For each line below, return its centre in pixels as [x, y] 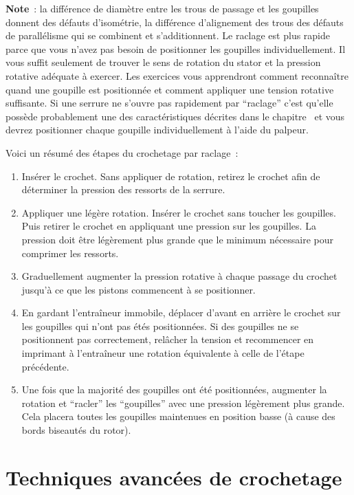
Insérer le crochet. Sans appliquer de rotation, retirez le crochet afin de [171, 176]
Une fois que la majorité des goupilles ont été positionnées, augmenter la [174, 389]
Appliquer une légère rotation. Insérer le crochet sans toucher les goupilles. [179, 212]
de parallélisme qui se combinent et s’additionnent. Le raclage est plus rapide [168, 35]
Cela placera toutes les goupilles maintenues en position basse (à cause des [178, 416]
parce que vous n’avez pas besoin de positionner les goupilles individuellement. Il [176, 48]
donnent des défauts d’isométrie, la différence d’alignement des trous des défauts [175, 22]
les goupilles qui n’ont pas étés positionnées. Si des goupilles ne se [160, 326]
